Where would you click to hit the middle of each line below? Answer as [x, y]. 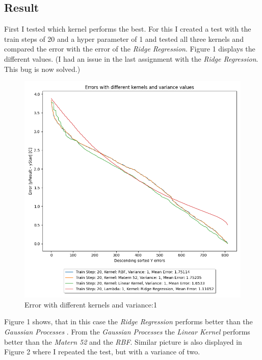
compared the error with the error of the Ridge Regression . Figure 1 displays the [130, 49]
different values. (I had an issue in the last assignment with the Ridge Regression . [131, 58]
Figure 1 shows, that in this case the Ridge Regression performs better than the [128, 322]
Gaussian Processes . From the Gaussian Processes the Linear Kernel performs [127, 331]
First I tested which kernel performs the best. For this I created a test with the [128, 29]
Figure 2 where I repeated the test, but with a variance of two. [102, 352]
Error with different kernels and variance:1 [91, 304]
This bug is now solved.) [42, 69]
